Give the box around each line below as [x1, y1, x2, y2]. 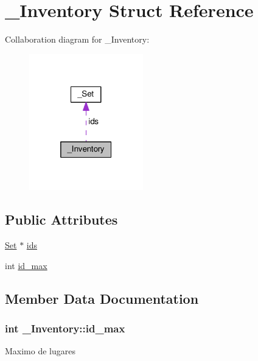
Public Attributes [5, 210, 118, 229]
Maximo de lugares [5, 345, 76, 357]
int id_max [5, 259, 47, 272]
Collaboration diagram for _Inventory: [5, 33, 150, 46]
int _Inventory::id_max [5, 321, 125, 336]
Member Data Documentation [5, 289, 199, 307]
